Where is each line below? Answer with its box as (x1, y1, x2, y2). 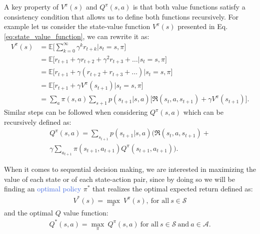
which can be (183, 107, 223, 117)
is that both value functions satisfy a (132, 2, 245, 12)
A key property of (4, 2, 58, 12)
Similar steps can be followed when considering (4, 107, 148, 117)
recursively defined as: (4, 116, 71, 127)
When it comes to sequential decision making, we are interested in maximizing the (4, 164, 256, 174)
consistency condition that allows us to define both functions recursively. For (4, 11, 239, 22)
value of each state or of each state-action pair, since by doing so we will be (4, 173, 235, 184)
